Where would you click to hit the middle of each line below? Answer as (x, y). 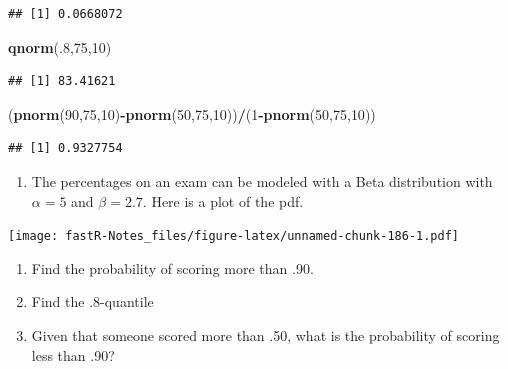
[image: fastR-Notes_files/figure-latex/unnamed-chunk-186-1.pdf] (234, 236)
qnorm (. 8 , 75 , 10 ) (60, 46)
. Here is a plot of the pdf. (223, 200)
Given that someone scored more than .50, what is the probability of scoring (265, 335)
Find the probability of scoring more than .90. (172, 267)
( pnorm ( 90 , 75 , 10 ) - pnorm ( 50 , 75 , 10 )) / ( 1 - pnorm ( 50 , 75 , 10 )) (192, 113)
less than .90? (73, 354)
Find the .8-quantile (92, 301)
